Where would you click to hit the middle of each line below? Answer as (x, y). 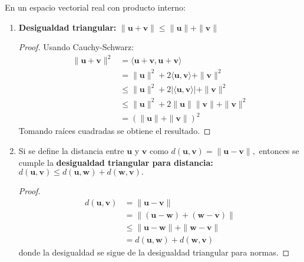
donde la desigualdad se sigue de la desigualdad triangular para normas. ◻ (154, 252)
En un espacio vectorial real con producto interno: (95, 7)
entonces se (279, 151)
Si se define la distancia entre (71, 151)
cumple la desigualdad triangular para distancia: (116, 162)
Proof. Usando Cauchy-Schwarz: (76, 47)
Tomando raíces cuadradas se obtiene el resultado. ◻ (115, 131)
